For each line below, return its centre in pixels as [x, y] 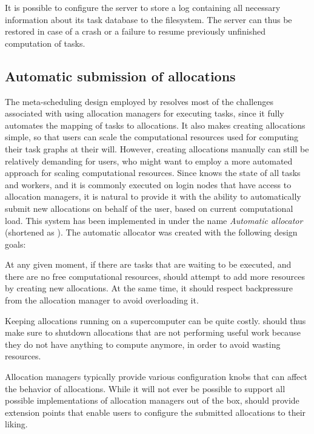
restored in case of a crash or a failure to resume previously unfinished [135, 31]
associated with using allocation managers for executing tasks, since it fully [145, 113]
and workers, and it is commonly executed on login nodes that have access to [148, 184]
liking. [16, 424]
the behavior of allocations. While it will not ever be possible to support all [145, 388]
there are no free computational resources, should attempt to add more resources [155, 276]
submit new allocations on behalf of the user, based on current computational [149, 208]
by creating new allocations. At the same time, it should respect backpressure [149, 288]
